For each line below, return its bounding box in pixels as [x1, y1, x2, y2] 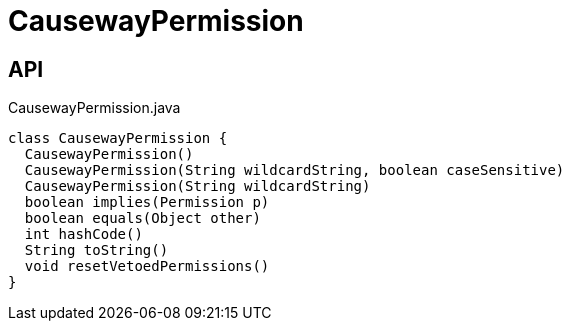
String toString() [24, 242, 169, 259]
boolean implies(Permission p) [24, 194, 270, 211]
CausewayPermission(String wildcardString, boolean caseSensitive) [24, 162, 565, 179]
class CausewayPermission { [8, 130, 228, 147]
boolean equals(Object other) [24, 210, 261, 227]
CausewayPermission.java [8, 99, 181, 117]
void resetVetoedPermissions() [24, 258, 270, 275]
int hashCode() [24, 226, 143, 243]
